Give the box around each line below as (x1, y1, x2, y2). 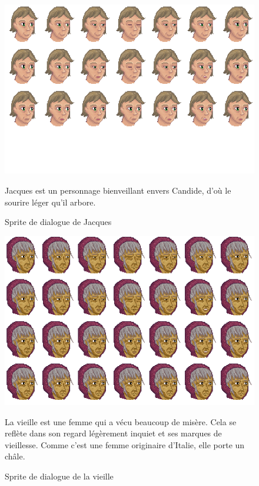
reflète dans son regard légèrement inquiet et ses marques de (5, 427, 222, 439)
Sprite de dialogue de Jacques (5, 216, 112, 228)
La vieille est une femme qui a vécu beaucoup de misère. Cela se (5, 415, 237, 428)
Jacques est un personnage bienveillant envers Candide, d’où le (5, 184, 231, 196)
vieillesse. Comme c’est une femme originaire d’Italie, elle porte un (5, 438, 245, 451)
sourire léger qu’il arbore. (5, 195, 96, 208)
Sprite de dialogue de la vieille (5, 470, 114, 482)
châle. (5, 450, 25, 462)
